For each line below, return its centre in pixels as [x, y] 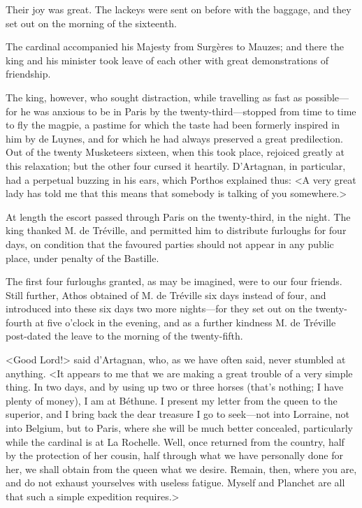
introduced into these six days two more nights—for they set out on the [159, 309]
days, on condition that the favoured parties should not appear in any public [170, 244]
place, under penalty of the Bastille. [82, 257]
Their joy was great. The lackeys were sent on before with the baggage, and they [179, 9]
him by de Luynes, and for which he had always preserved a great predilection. [174, 138]
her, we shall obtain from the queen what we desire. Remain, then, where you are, [181, 469]
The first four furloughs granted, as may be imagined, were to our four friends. [174, 281]
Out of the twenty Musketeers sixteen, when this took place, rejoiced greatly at [175, 152]
